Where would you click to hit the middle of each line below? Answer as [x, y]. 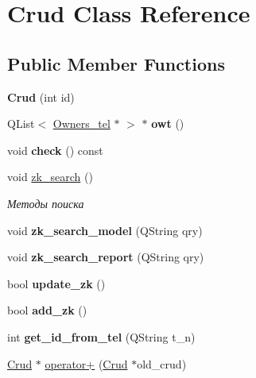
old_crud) [162, 363]
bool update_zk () [56, 283]
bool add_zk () [47, 310]
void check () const [55, 150]
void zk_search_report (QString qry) [106, 257]
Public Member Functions [116, 63]
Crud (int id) [41, 96]
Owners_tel [81, 123]
